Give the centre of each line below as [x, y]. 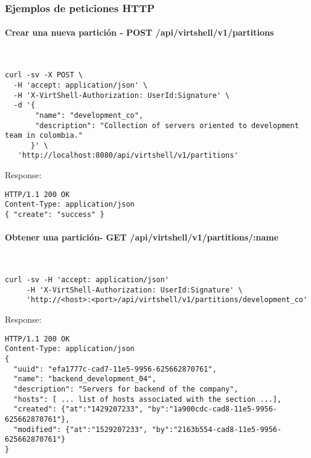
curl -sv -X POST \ [44, 75]
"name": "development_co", [89, 115]
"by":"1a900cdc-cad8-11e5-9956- [213, 409]
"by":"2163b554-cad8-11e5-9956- [217, 429]
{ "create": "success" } [55, 215]
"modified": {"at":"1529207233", [81, 429]
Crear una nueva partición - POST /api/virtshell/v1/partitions [139, 32]
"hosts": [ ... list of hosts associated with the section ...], [148, 399]
